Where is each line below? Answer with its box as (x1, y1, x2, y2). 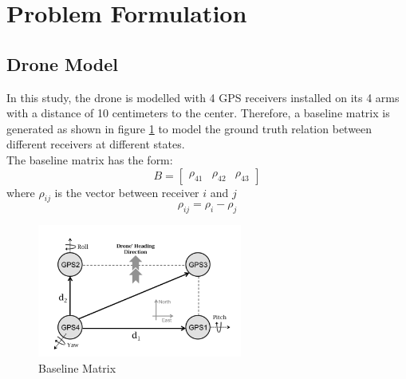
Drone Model (6, 51, 118, 76)
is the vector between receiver (54, 184, 199, 200)
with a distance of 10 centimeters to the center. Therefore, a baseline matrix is (6, 105, 390, 121)
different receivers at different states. (6, 136, 185, 152)
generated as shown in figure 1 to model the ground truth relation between (6, 120, 372, 136)
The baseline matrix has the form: (6, 151, 173, 168)
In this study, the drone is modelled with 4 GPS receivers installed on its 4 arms (6, 89, 400, 105)
